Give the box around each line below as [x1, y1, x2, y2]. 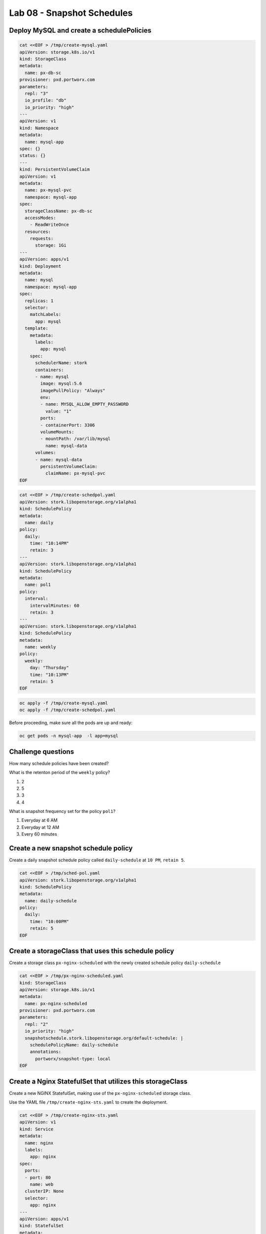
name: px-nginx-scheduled [25, 1001, 87, 1006]
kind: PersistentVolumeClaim [19, 167, 90, 172]
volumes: [35, 450, 56, 456]
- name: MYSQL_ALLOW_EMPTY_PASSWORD [40, 401, 129, 407]
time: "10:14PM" [30, 540, 69, 546]
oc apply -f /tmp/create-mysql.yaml [19, 700, 108, 706]
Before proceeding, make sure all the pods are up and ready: [9, 720, 133, 726]
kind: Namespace [19, 125, 59, 131]
